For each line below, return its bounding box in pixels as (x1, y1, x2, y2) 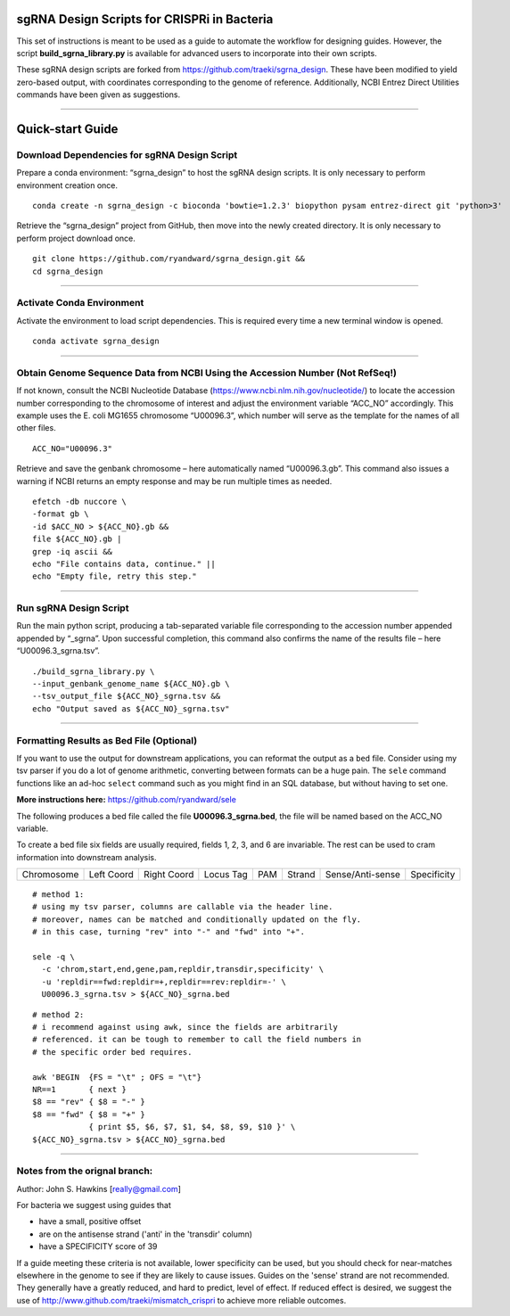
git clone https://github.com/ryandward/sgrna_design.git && (32, 254, 305, 264)
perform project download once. (16, 233, 136, 243)
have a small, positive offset (38, 1216, 142, 1227)
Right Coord (144, 868, 194, 881)
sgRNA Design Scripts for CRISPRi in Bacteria (16, 12, 274, 27)
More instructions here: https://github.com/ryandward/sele (16, 794, 236, 805)
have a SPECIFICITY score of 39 (38, 1241, 158, 1252)
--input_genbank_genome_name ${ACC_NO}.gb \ (32, 679, 231, 689)
